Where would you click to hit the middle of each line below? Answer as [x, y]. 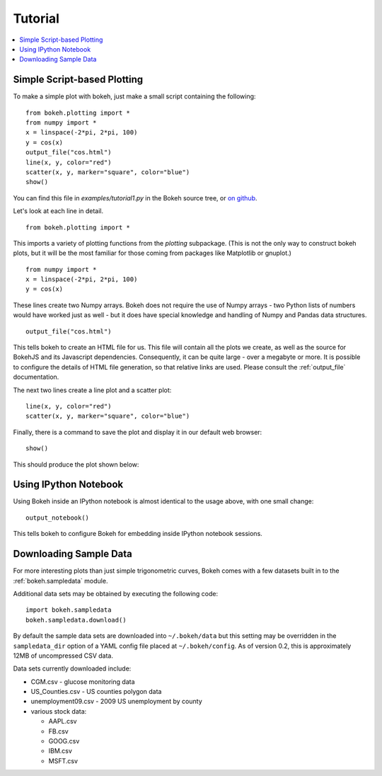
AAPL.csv [63, 721]
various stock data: [59, 711]
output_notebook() [58, 518]
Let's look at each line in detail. [58, 211]
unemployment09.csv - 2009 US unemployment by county [117, 702]
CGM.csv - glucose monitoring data [83, 681]
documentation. [36, 377]
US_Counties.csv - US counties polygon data [96, 692]
